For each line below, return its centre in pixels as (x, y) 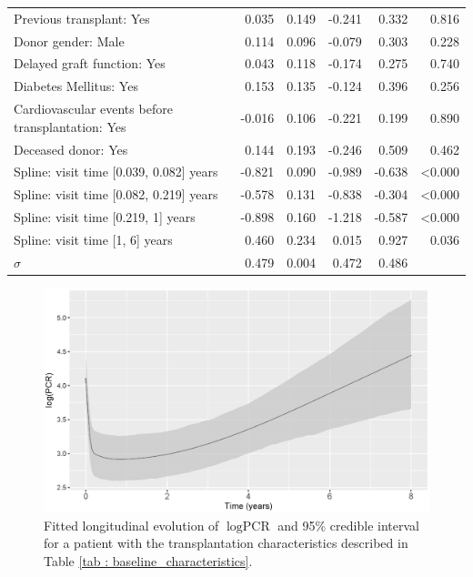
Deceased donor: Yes (71, 149)
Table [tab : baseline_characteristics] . (148, 561)
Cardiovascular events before (93, 109)
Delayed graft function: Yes (90, 63)
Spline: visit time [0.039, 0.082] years (116, 172)
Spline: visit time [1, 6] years (93, 239)
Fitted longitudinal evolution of (131, 525)
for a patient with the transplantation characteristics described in (226, 543)
